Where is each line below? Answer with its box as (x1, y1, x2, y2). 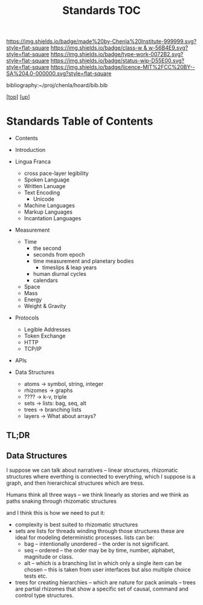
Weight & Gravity (24, 302, 66, 310)
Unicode (33, 195, 54, 203)
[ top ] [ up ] (6, 93, 30, 100)
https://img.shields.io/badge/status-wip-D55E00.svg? (50, 57, 185, 64)
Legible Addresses (24, 326, 71, 333)
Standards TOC (62, 4, 141, 18)
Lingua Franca (14, 158, 51, 165)
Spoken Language (24, 176, 69, 183)
